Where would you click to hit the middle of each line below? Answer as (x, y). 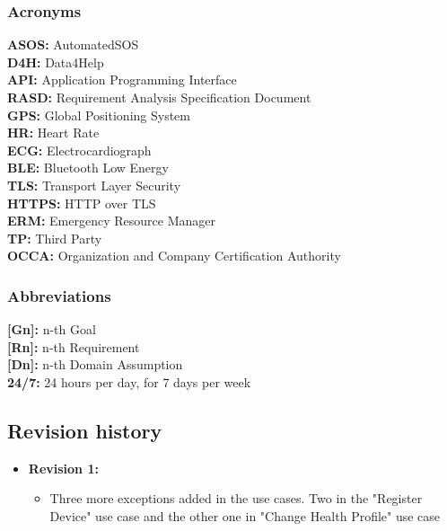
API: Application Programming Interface (122, 80)
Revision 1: (63, 468)
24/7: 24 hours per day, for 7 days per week (129, 381)
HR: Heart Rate (53, 133)
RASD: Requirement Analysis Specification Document (159, 97)
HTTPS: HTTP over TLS (82, 203)
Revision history (85, 430)
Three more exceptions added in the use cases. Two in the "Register (236, 498)
